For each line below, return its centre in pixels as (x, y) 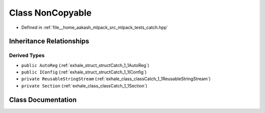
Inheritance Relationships (49, 41)
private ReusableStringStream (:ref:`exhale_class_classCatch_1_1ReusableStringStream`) (116, 79)
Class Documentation (43, 100)
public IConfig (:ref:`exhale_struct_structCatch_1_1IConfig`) (84, 72)
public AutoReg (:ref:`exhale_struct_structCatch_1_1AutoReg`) (85, 65)
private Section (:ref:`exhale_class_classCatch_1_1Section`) (84, 86)
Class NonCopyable (50, 13)
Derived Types (27, 55)
